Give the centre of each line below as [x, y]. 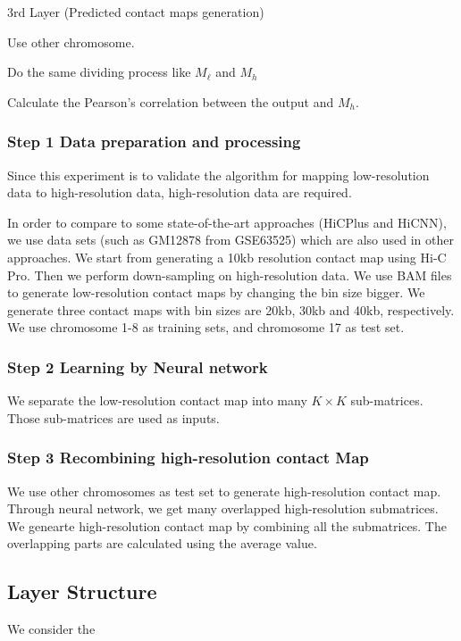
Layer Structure [82, 591]
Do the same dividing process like [99, 72]
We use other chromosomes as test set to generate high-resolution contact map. [224, 491]
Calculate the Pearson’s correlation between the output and [171, 101]
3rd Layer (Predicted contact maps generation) [136, 12]
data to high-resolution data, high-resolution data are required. [180, 192]
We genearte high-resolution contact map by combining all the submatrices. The [227, 525]
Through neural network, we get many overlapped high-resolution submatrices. [223, 508]
